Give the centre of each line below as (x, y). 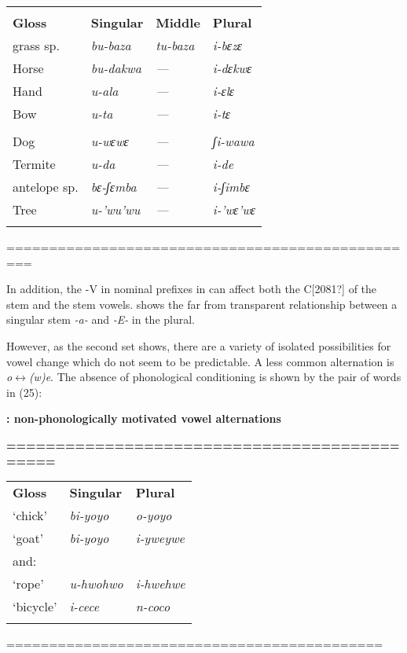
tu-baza (175, 45)
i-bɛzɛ (227, 45)
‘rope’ (28, 584)
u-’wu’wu (115, 209)
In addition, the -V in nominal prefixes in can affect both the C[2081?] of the (192, 289)
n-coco (153, 607)
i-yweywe (160, 538)
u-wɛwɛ (110, 141)
